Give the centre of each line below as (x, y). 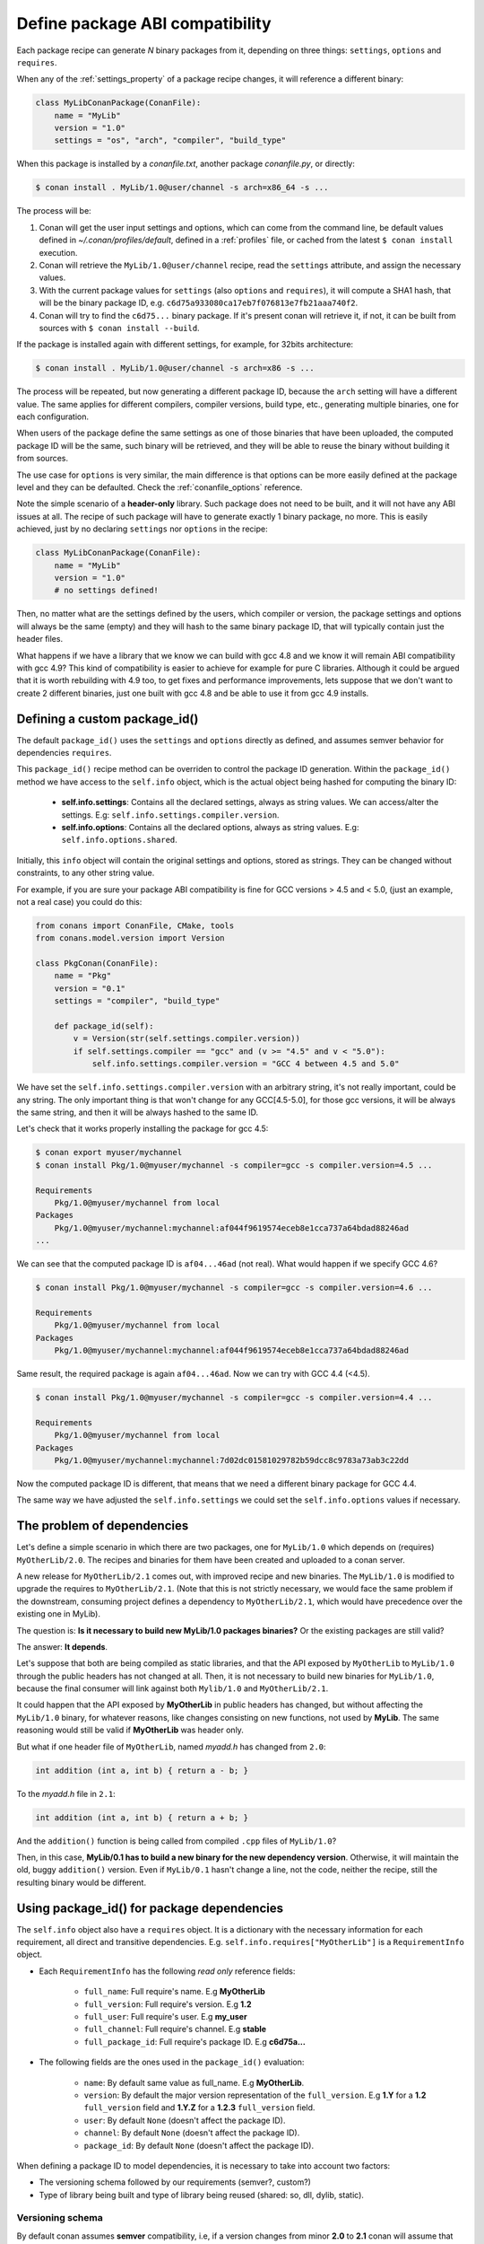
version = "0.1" (90, 988)
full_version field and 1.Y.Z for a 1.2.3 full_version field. (199, 2108)
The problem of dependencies (103, 1526)
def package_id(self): (104, 1026)
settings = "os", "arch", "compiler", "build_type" (170, 140)
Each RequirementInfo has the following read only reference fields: (167, 1971)
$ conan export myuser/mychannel (109, 1153)
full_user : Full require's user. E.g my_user (165, 2017)
